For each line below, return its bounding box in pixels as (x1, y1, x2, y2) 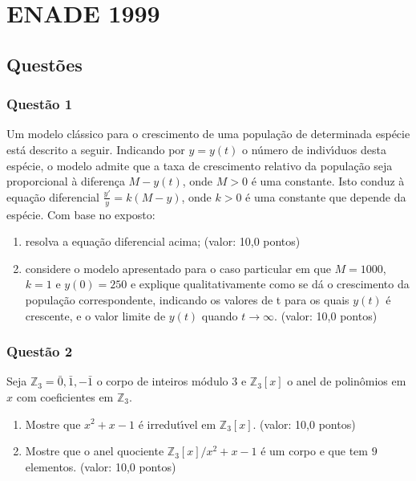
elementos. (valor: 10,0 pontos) (25, 458, 176, 475)
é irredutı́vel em (138, 415, 216, 432)
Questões (6, 51, 83, 76)
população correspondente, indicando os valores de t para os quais (25, 291, 349, 308)
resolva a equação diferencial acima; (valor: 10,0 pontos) (25, 233, 301, 250)
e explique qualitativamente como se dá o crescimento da (130, 275, 410, 292)
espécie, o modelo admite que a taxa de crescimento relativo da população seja (6, 157, 393, 173)
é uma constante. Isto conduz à (251, 173, 405, 190)
